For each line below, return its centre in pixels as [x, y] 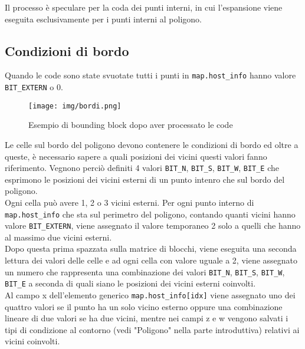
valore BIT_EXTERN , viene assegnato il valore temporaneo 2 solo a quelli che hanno [153, 225]
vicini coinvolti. [32, 341]
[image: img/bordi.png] [75, 106]
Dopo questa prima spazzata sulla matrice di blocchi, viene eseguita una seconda [151, 248]
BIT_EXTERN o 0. [34, 87]
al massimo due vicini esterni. [58, 237]
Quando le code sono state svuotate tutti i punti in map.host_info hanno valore [150, 75]
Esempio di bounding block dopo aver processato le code [131, 125]
